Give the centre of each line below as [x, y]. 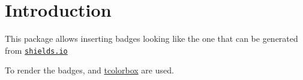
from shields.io [36, 50]
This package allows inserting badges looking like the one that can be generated [151, 39]
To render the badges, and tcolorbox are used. [89, 70]
